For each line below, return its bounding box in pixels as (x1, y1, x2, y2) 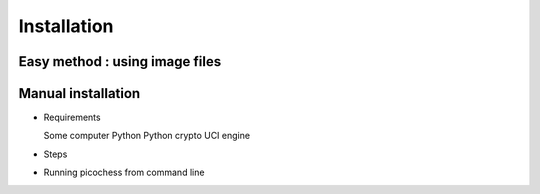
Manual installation (18, 85, 141, 102)
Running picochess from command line (43, 166, 205, 179)
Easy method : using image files (18, 53, 222, 70)
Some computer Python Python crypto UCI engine (43, 130, 250, 142)
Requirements (43, 111, 101, 124)
